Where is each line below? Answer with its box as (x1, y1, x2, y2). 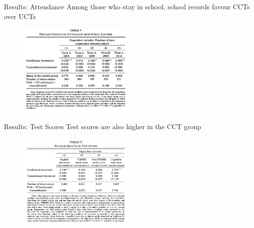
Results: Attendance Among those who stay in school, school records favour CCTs (4, 1, 250, 11)
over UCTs (4, 11, 36, 21)
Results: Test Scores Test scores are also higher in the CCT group (4, 121, 202, 131)
